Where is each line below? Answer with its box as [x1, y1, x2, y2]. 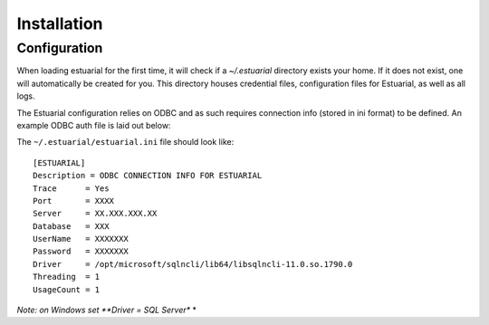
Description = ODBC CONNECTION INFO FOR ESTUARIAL [33, 170, 263, 181]
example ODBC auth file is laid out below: [16, 119, 171, 130]
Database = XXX [33, 221, 110, 231]
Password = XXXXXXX [33, 246, 129, 257]
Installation [16, 14, 103, 33]
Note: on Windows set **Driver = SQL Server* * [16, 304, 197, 316]
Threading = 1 [33, 272, 101, 282]
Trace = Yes [33, 183, 110, 194]
